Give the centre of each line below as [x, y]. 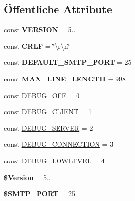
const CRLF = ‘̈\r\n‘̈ [37, 46]
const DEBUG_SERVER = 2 [48, 128]
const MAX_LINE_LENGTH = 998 [65, 78]
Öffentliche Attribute [58, 9]
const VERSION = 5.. [40, 30]
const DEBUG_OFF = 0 [42, 95]
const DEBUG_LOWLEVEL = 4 [54, 160]
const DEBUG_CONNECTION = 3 [59, 144]
